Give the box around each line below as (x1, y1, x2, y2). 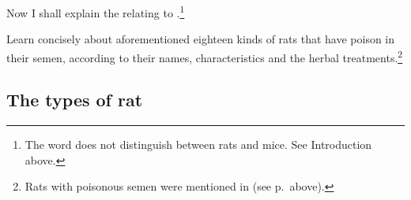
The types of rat (6, 87, 143, 112)
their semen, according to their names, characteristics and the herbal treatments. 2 (6, 46, 403, 65)
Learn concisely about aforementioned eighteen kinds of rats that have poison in (6, 31, 395, 47)
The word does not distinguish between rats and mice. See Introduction (25, 136, 372, 153)
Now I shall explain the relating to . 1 (6, 2, 185, 20)
